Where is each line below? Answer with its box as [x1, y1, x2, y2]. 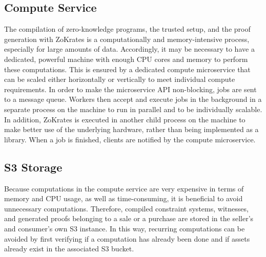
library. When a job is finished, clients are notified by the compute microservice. [4, 134, 256, 144]
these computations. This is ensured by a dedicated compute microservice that [4, 63, 251, 74]
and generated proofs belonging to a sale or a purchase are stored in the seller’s [4, 213, 254, 224]
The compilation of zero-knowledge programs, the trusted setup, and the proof [4, 24, 251, 34]
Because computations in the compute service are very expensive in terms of [4, 183, 244, 194]
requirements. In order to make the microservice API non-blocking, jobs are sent [4, 83, 257, 94]
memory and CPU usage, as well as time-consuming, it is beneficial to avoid [4, 193, 243, 204]
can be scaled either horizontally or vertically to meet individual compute [4, 74, 235, 84]
